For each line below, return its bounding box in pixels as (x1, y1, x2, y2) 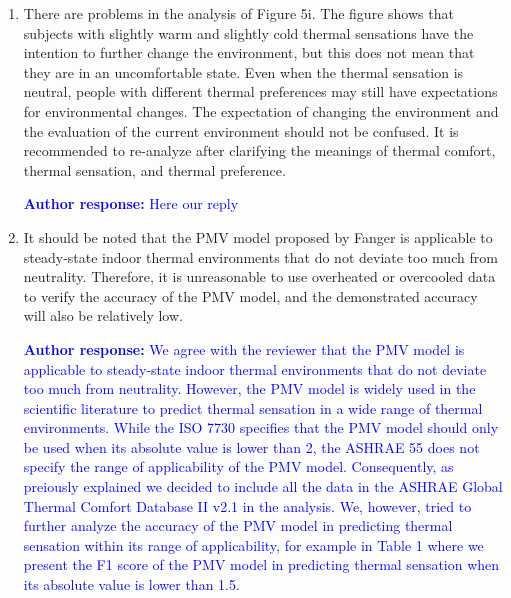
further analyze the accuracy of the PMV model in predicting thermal (23, 515, 453, 536)
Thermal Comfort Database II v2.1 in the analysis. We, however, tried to (23, 495, 472, 516)
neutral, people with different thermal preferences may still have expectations (23, 81, 498, 102)
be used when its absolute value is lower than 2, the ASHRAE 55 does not (23, 436, 480, 457)
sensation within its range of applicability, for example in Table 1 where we (23, 534, 484, 555)
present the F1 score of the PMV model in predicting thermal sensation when (23, 554, 500, 575)
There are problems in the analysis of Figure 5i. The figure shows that (23, 3, 454, 23)
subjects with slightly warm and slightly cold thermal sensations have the (23, 22, 474, 43)
